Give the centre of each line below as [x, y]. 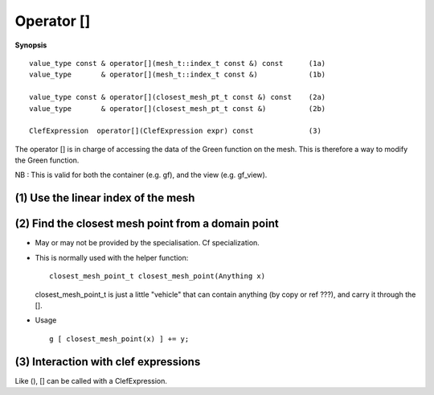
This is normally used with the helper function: [112, 257]
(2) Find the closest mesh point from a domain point [147, 224]
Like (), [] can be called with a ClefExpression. [91, 381]
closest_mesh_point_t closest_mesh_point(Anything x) [157, 276]
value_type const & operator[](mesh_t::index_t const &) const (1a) [178, 63]
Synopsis [31, 45]
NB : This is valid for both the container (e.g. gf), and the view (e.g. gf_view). [141, 175]
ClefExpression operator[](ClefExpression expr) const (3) [175, 131]
